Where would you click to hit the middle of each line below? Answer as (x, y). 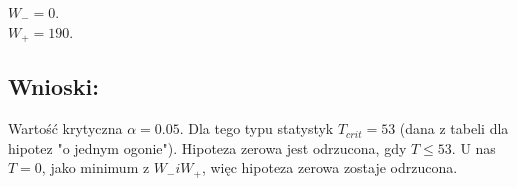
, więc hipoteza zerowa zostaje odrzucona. (329, 167)
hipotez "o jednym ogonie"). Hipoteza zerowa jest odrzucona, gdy (207, 147)
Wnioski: (53, 86)
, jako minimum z (95, 167)
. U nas (473, 147)
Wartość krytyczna (65, 128)
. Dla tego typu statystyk (256, 128)
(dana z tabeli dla (454, 128)
